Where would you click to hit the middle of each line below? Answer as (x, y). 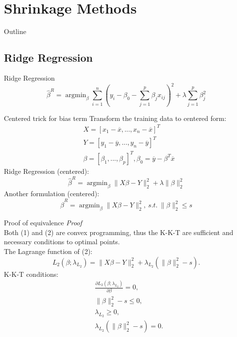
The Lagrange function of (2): (48, 251)
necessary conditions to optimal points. (62, 242)
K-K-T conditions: (31, 274)
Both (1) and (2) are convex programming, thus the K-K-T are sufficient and (119, 232)
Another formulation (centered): (52, 194)
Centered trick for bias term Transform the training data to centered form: (115, 118)
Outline (15, 31)
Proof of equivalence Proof (43, 223)
